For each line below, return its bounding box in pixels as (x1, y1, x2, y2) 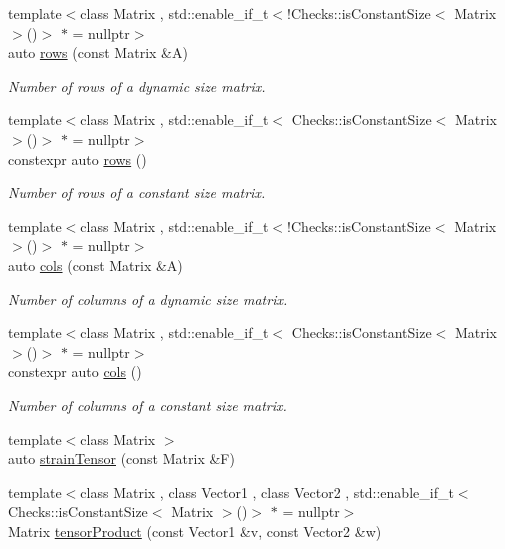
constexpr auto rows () (8, 148, 147, 169)
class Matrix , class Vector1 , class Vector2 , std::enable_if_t (80, 481, 454, 502)
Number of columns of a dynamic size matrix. (8, 288, 288, 309)
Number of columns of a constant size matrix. (8, 394, 287, 415)
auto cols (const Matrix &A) (8, 254, 183, 275)
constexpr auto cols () (8, 361, 142, 382)
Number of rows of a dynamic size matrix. (8, 75, 266, 96)
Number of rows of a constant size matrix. (8, 182, 266, 203)
